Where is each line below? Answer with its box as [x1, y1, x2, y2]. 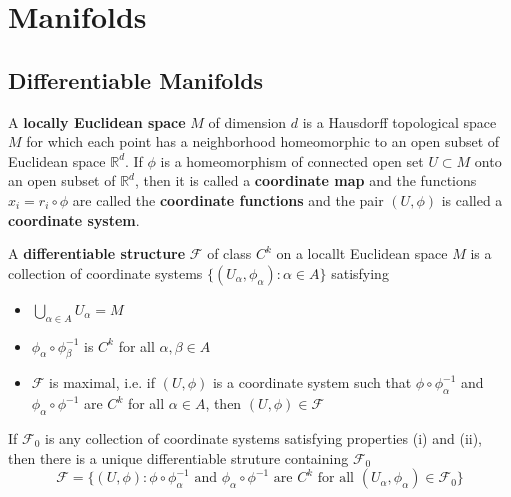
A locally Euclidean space [8, 111, 186, 132]
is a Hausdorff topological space [302, 111, 497, 132]
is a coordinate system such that [212, 372, 412, 393]
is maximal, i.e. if [49, 372, 155, 393]
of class [207, 243, 252, 264]
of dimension [208, 111, 287, 132]
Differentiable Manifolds [8, 64, 264, 95]
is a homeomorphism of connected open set [160, 150, 424, 171]
